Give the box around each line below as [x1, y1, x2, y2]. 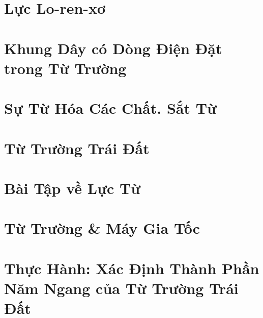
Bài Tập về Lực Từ [4, 177, 141, 198]
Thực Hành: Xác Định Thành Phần [4, 257, 259, 278]
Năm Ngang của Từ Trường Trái [4, 277, 239, 298]
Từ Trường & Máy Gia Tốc [4, 217, 200, 238]
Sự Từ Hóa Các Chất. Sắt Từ [4, 97, 217, 118]
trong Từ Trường [4, 57, 127, 78]
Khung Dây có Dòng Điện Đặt [4, 37, 222, 58]
